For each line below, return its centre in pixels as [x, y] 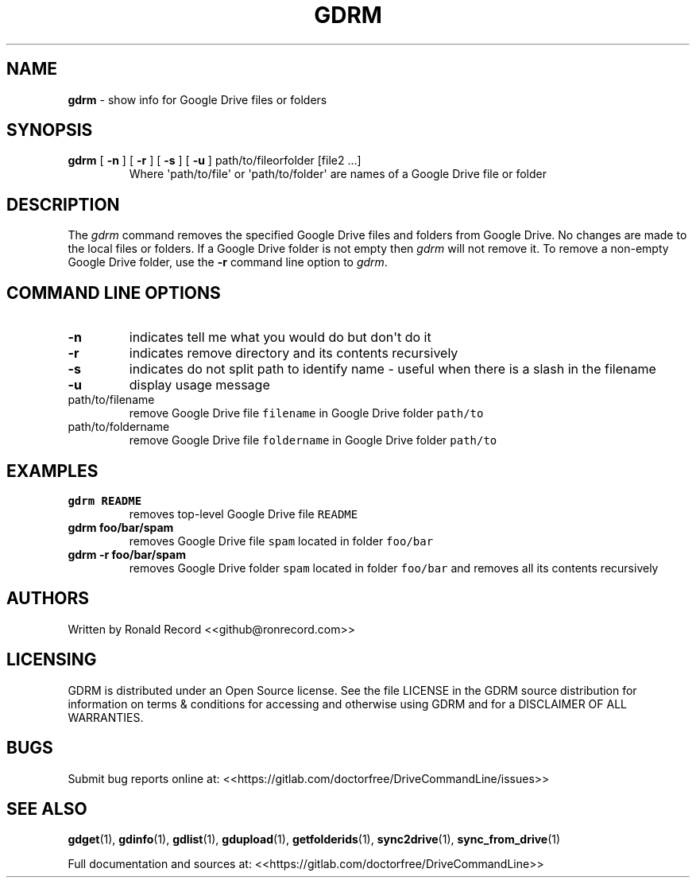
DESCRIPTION [63, 204]
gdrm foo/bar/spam [121, 527]
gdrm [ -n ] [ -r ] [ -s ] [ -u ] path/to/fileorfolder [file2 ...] [215, 161]
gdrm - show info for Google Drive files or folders [197, 99]
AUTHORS [48, 599]
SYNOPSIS [50, 130]
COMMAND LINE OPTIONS [114, 293]
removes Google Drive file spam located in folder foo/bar [281, 541]
